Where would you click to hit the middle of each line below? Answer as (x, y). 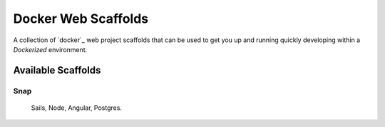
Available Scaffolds (57, 70)
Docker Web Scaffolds (81, 19)
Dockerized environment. (50, 49)
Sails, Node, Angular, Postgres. (77, 108)
